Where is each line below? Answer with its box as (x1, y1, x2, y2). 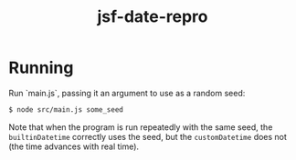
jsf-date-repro (97, 6, 208, 27)
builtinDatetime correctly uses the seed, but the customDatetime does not (8, 131, 287, 142)
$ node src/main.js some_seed (8, 105, 124, 115)
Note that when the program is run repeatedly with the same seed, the (8, 121, 273, 133)
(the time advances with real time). (8, 141, 139, 152)
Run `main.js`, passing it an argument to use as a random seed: (8, 87, 246, 98)
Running (8, 57, 74, 78)
